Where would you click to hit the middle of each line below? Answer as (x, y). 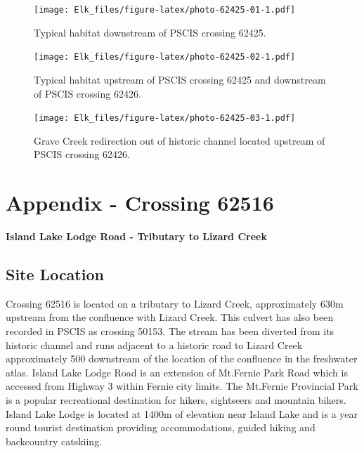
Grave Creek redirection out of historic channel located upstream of (180, 140)
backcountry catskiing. (54, 441)
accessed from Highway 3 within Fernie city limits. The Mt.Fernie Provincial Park (182, 386)
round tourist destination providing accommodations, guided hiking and (161, 427)
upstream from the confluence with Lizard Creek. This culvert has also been (170, 317)
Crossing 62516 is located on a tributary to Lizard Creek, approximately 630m (175, 303)
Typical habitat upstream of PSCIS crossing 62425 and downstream (180, 79)
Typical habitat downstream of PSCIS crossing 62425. (150, 32)
